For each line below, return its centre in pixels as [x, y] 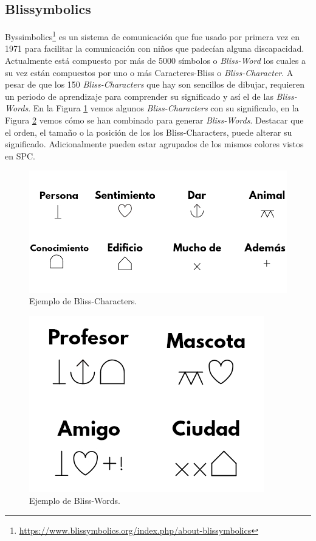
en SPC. [20, 155]
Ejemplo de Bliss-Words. [75, 501]
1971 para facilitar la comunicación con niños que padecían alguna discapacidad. [155, 48]
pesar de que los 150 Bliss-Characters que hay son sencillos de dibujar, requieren [155, 84]
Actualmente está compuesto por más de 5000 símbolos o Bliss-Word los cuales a [155, 61]
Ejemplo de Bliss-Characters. [83, 301]
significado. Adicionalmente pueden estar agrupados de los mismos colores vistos [154, 144]
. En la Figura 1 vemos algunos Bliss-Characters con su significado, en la [163, 108]
